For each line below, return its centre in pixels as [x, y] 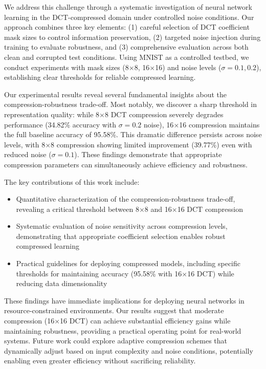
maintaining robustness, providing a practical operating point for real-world [123, 330]
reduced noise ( [28, 154]
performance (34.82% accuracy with [60, 124]
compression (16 [29, 321]
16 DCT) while [211, 273]
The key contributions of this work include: [72, 181]
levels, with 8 [25, 144]
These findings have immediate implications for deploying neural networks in [124, 300]
